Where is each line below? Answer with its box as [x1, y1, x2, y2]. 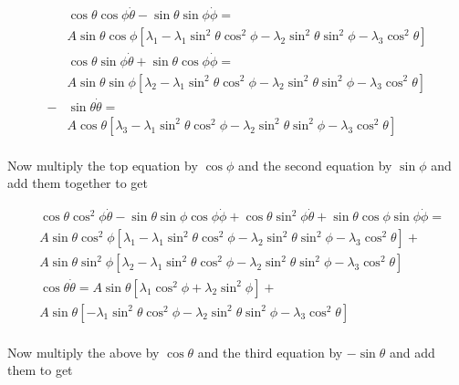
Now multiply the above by [7, 342, 160, 361]
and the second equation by [238, 155, 392, 174]
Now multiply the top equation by [7, 155, 198, 174]
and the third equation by [197, 342, 343, 361]
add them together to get [7, 173, 149, 192]
